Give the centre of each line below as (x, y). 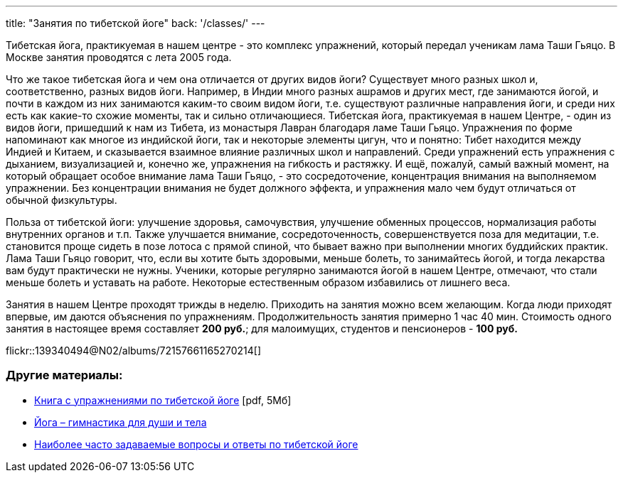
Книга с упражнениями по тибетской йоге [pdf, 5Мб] (163, 400)
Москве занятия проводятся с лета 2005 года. (119, 57)
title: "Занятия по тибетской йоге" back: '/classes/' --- (135, 23)
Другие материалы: (64, 375)
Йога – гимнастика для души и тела (121, 422)
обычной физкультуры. (62, 200)
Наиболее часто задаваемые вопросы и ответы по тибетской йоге (196, 444)
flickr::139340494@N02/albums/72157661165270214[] (134, 351)
